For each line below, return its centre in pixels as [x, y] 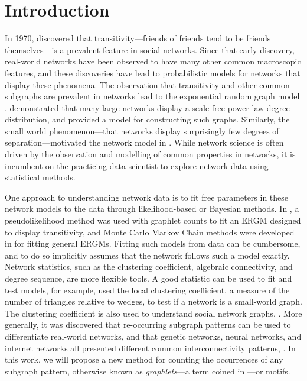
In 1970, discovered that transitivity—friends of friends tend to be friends [138, 38]
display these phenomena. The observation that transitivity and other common [147, 84]
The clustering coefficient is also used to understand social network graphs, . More [153, 313]
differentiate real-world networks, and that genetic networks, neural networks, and [153, 336]
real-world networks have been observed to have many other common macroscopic [153, 61]
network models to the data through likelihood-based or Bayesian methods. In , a [152, 209]
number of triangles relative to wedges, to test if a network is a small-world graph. [153, 301]
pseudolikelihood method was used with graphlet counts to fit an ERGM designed [153, 220]
